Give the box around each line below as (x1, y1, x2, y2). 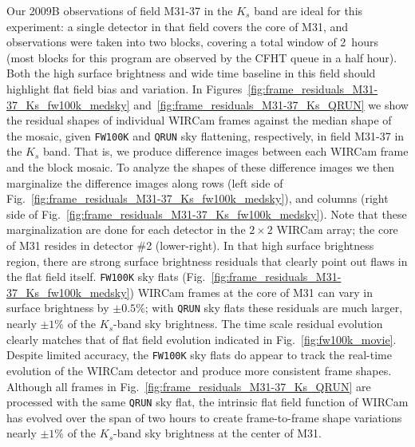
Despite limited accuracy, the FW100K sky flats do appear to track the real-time (6, 346, 392, 363)
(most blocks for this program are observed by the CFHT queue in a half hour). (6, 49, 397, 65)
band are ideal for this (254, 2, 363, 18)
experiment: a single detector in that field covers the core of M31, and (6, 18, 349, 34)
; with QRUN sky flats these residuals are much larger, (144, 299, 403, 316)
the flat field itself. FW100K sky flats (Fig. (6, 268, 206, 285)
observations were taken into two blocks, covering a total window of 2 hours (6, 34, 378, 50)
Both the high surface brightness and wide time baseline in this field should (6, 65, 376, 81)
